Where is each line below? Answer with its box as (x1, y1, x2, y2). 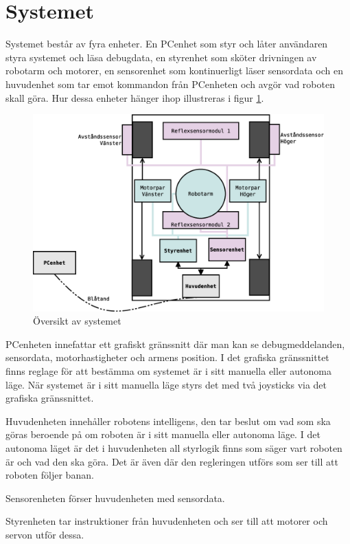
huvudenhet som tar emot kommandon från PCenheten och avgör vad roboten (5, 76, 335, 91)
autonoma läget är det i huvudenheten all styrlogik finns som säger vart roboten (5, 440, 342, 455)
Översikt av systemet (33, 314, 121, 328)
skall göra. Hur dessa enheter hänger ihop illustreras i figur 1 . (5, 90, 264, 105)
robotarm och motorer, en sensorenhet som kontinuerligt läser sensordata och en (5, 63, 343, 78)
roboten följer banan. (5, 468, 94, 482)
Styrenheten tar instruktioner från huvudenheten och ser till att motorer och (5, 514, 328, 528)
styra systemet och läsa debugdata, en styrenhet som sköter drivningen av (5, 50, 317, 64)
